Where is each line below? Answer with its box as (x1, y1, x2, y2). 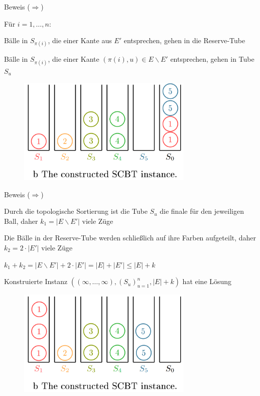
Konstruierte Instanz (4, 276, 68, 287)
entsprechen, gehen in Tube (170, 54, 254, 64)
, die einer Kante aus (48, 35, 112, 46)
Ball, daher (4, 215, 38, 226)
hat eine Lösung (182, 276, 232, 287)
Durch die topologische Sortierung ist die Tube (4, 206, 148, 216)
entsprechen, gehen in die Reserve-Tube (123, 35, 245, 46)
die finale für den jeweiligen (160, 206, 244, 216)
